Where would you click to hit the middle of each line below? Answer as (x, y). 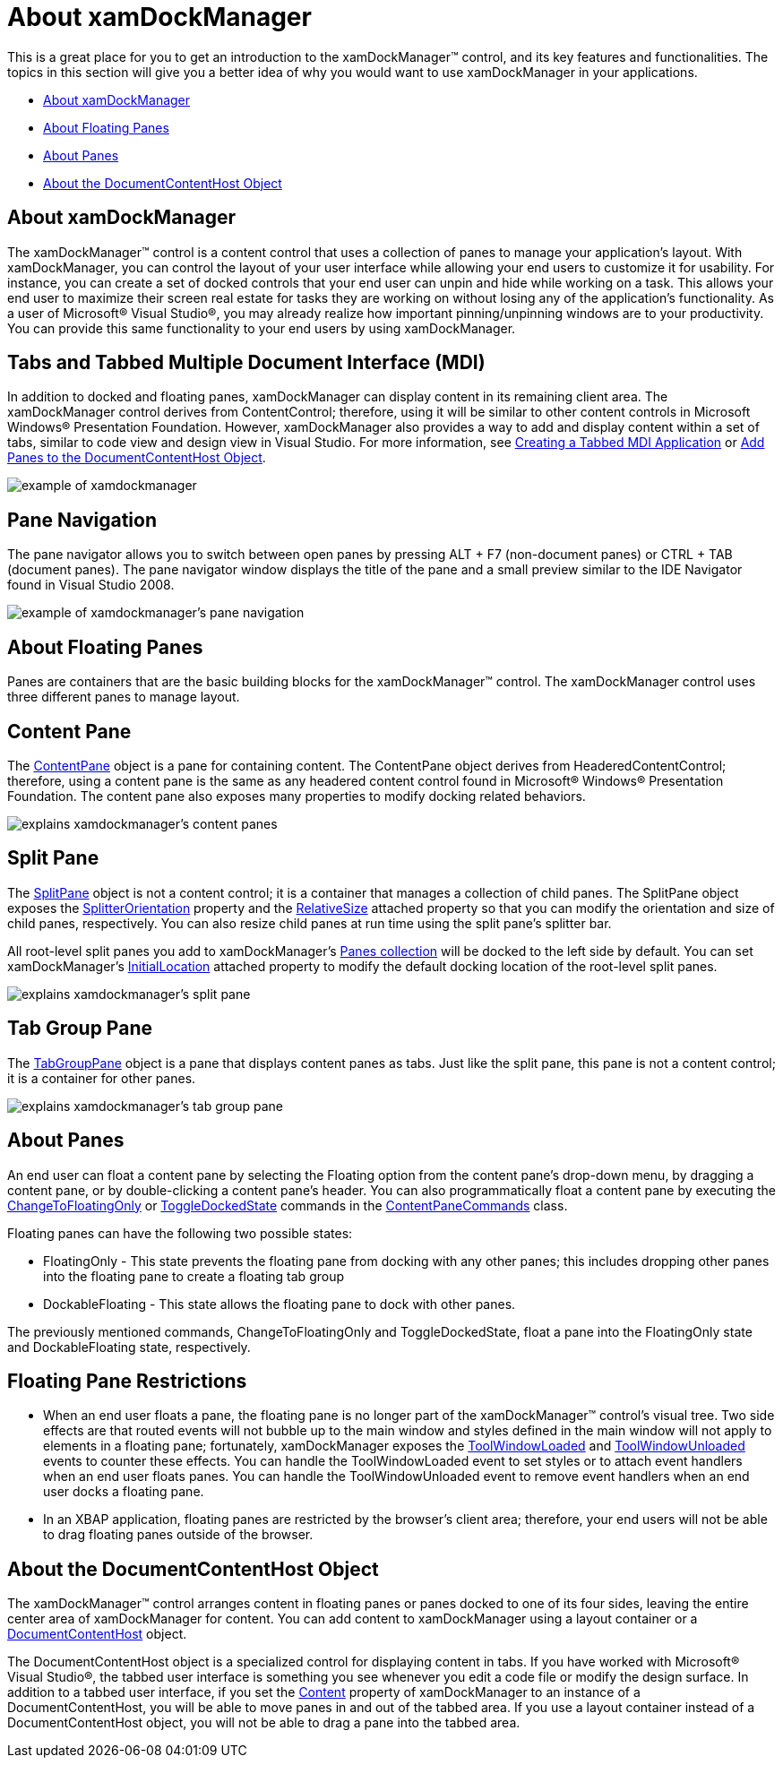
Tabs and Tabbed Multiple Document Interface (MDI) (246, 363)
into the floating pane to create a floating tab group (194, 1276)
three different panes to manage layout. (124, 697)
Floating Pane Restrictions (127, 1381)
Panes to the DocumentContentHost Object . (137, 458)
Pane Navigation (82, 520)
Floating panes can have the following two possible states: (180, 1233)
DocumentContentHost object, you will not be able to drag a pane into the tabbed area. (264, 1723)
